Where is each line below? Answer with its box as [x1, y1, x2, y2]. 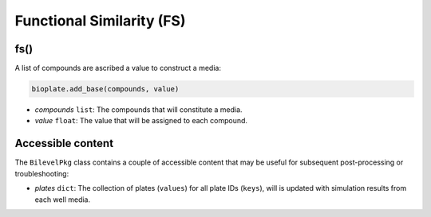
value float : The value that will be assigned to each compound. [34, 116, 247, 126]
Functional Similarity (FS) [14, 12, 187, 29]
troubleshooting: [14, 169, 69, 178]
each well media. [34, 195, 91, 204]
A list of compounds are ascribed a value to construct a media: [14, 64, 221, 73]
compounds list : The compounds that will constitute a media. [34, 105, 243, 114]
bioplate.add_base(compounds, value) [31, 84, 180, 94]
